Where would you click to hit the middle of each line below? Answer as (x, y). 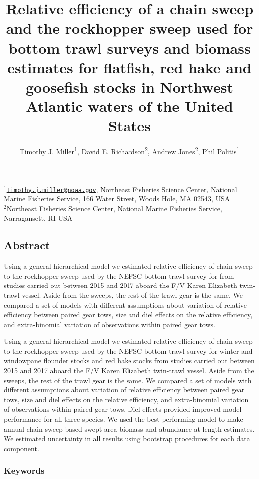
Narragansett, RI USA (38, 218)
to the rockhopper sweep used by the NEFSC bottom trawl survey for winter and (128, 350)
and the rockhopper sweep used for (129, 28)
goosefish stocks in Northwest (129, 86)
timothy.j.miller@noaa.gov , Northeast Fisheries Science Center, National (122, 189)
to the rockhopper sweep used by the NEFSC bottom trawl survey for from (119, 275)
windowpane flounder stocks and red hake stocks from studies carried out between (129, 360)
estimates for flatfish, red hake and (129, 67)
